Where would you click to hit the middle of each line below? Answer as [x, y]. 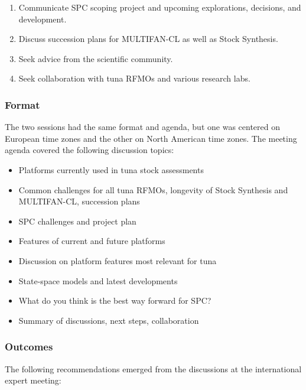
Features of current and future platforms [92, 241]
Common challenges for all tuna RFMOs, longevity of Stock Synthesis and [153, 189]
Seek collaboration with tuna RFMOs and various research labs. [134, 78]
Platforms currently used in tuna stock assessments [111, 169]
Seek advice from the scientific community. [96, 58]
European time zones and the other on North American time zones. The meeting [151, 138]
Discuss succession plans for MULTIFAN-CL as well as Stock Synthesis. [148, 39]
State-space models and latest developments [98, 280]
